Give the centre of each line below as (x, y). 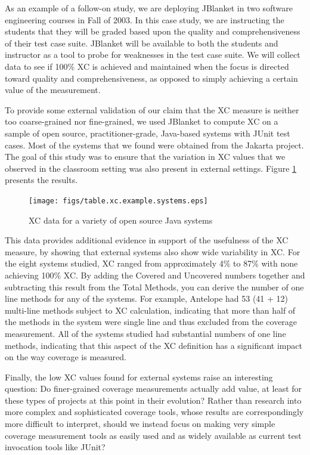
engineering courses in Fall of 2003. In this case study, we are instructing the (145, 19)
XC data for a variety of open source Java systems (121, 220)
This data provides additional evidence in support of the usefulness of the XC (147, 240)
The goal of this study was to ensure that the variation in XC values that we (145, 157)
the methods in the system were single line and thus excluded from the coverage (151, 322)
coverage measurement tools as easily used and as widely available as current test (153, 435)
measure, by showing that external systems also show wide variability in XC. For (153, 251)
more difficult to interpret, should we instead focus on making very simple (140, 424)
